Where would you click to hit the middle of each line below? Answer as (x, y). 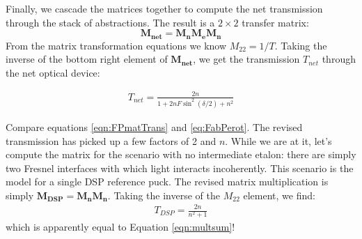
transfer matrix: (275, 22)
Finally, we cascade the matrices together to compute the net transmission (164, 8)
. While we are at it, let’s (278, 140)
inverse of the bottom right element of (87, 59)
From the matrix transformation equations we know (116, 45)
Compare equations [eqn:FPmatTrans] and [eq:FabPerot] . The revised (154, 126)
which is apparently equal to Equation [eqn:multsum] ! (120, 227)
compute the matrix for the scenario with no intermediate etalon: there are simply (181, 154)
